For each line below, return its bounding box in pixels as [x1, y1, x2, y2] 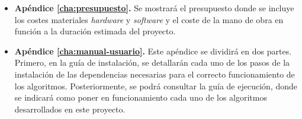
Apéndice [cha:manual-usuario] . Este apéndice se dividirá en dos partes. [14, 44, 292, 57]
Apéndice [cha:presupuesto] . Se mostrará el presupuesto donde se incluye [14, 2, 294, 14]
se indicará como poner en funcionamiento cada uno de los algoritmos [14, 91, 267, 104]
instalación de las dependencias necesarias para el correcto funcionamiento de [14, 67, 295, 80]
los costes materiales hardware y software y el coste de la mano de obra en [14, 13, 284, 25]
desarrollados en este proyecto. [14, 102, 126, 115]
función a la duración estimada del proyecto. [14, 25, 176, 37]
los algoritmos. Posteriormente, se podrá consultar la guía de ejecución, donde [14, 79, 297, 92]
